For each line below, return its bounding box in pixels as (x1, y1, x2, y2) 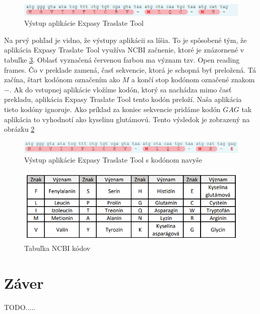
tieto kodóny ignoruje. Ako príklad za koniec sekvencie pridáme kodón (4, 103, 221, 114)
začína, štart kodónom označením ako (4, 74, 120, 85)
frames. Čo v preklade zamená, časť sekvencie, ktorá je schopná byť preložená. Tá (4, 64, 256, 75)
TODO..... (4, 301, 36, 312)
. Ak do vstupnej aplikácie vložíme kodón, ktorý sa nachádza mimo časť (9, 84, 232, 94)
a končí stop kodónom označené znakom (131, 74, 255, 85)
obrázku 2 (4, 124, 35, 134)
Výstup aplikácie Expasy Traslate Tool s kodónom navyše (24, 154, 202, 165)
